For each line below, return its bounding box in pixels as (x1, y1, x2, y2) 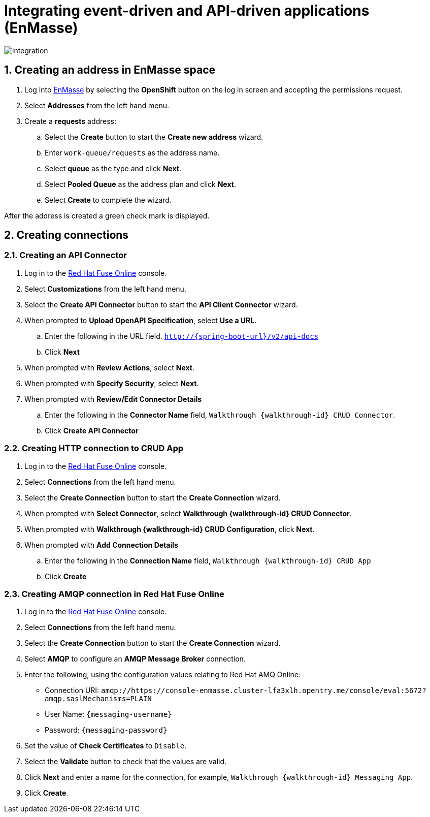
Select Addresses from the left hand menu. (24, 101, 169, 110)
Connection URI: (45, 686, 100, 695)
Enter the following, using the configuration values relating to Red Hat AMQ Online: (24, 670, 301, 679)
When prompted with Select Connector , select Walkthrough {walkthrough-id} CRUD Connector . (24, 509, 352, 518)
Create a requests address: (24, 116, 117, 125)
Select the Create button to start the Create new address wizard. (45, 132, 263, 141)
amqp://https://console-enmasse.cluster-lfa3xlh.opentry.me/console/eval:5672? (101, 686, 426, 695)
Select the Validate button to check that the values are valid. (24, 757, 227, 766)
